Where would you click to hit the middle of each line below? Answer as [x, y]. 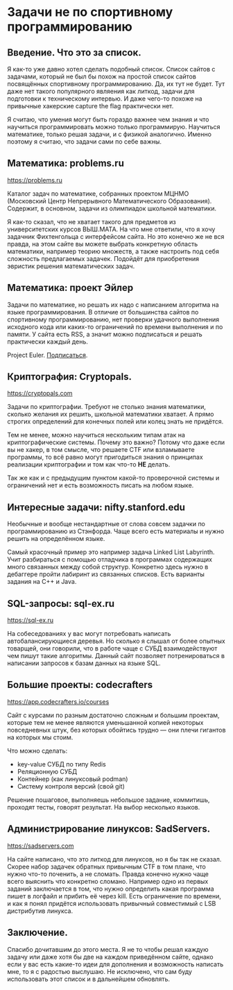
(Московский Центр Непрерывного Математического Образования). [110, 201]
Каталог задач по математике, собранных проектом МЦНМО [98, 193]
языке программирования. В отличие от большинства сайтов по [103, 312]
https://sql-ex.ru [31, 620]
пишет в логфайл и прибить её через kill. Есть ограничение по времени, [114, 896]
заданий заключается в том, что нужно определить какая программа [111, 889]
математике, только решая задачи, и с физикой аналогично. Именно [109, 134]
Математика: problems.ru [66, 163]
